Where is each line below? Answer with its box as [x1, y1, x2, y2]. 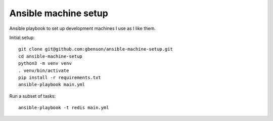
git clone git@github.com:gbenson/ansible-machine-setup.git [18, 46, 173, 52]
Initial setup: [9, 34, 35, 41]
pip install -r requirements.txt [18, 74, 101, 80]
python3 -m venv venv [18, 61, 72, 66]
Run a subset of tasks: [9, 93, 56, 99]
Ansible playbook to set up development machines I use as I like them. [9, 25, 156, 31]
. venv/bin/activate [18, 67, 69, 73]
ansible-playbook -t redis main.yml [18, 105, 109, 111]
